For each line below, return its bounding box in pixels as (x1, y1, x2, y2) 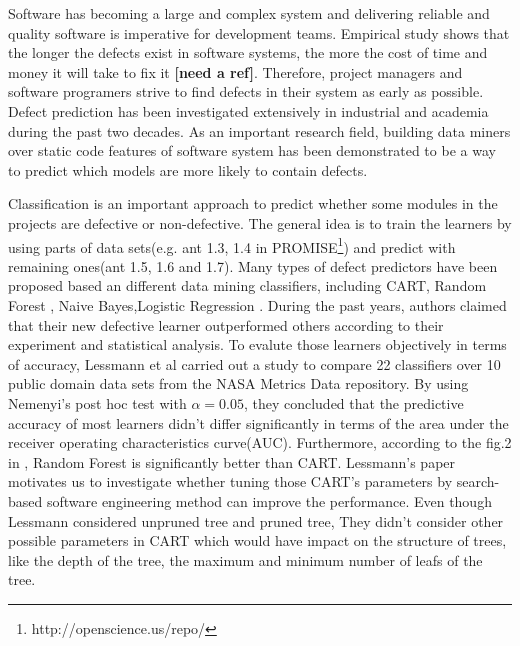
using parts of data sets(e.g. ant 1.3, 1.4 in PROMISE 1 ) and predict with (8, 233, 456, 257)
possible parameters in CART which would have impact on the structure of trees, (8, 530, 507, 551)
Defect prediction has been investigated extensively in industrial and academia (8, 100, 489, 121)
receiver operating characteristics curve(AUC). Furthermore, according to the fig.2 (8, 432, 512, 453)
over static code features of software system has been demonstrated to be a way (8, 140, 496, 161)
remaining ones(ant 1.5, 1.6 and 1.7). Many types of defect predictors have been (8, 255, 498, 276)
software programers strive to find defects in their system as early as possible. (8, 81, 484, 102)
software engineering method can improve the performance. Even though (46, 490, 492, 511)
